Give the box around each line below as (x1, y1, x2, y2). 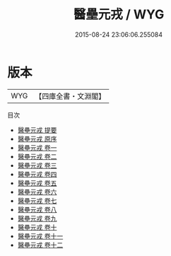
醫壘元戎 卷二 (17, 152, 57, 161)
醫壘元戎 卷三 (17, 161, 57, 170)
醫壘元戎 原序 (17, 134, 57, 143)
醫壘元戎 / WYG (73, 6, 165, 23)
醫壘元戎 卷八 (17, 205, 57, 214)
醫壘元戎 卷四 (17, 170, 57, 178)
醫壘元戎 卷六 (17, 187, 57, 196)
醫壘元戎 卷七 (17, 196, 57, 205)
